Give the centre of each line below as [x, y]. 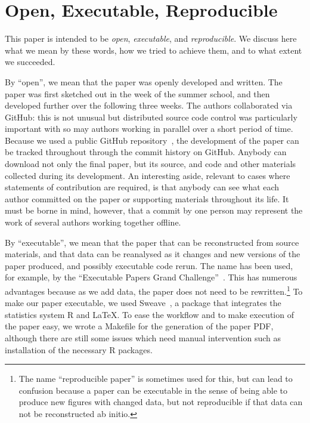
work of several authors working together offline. [93, 222]
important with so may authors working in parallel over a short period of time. [149, 129]
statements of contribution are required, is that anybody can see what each [142, 187]
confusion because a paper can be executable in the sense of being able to [153, 390]
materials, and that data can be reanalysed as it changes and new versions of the [153, 254]
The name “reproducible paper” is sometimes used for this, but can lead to [156, 379]
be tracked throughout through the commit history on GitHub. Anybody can [146, 152]
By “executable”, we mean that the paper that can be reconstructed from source [152, 242]
